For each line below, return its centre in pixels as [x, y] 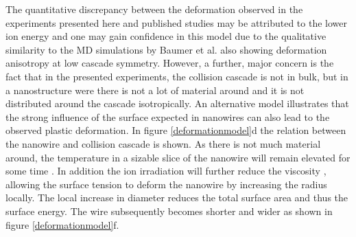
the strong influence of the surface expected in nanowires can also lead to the [168, 116]
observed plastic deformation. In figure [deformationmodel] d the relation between [176, 130]
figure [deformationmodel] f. [62, 224]
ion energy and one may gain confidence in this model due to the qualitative [166, 36]
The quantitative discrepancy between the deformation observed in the [154, 9]
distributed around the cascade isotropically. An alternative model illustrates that [177, 103]
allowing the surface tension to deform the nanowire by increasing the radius [166, 184]
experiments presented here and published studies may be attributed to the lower [176, 22]
